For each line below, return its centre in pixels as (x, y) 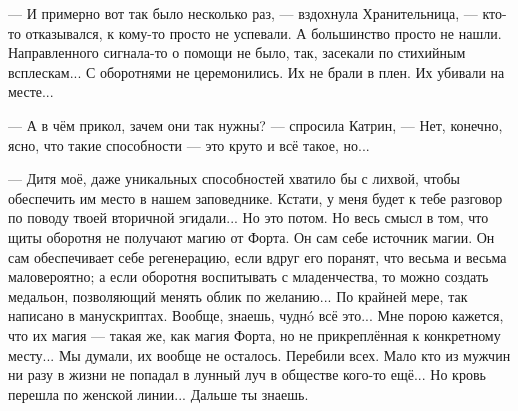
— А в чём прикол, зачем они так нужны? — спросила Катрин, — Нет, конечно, (255, 124)
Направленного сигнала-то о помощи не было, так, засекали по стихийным (237, 52)
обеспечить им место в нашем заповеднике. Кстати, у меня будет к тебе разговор (255, 197)
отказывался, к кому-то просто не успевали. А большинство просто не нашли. (263, 32)
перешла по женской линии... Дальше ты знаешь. (158, 393)
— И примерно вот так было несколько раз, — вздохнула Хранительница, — (243, 13)
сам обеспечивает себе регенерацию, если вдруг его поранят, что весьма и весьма (257, 256)
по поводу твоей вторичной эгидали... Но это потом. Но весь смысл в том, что (248, 217)
